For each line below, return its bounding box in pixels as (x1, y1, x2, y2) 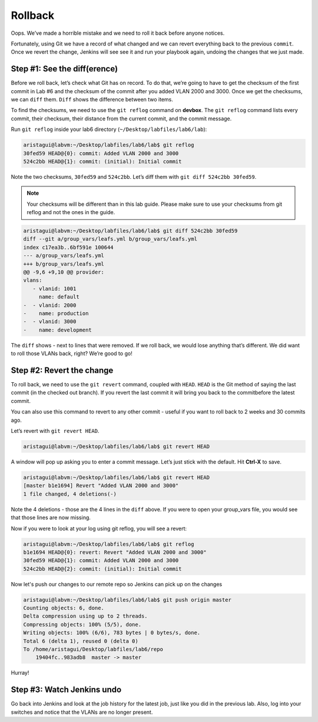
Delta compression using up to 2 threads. (23, 613, 148, 619)
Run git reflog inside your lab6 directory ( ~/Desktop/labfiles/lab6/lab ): (11, 126, 207, 133)
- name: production (23, 310, 89, 317)
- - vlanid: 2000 (23, 301, 77, 309)
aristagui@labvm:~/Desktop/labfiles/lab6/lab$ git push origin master (23, 596, 232, 603)
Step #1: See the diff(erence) (11, 64, 118, 74)
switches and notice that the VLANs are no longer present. (11, 708, 153, 716)
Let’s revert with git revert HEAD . (11, 428, 100, 435)
